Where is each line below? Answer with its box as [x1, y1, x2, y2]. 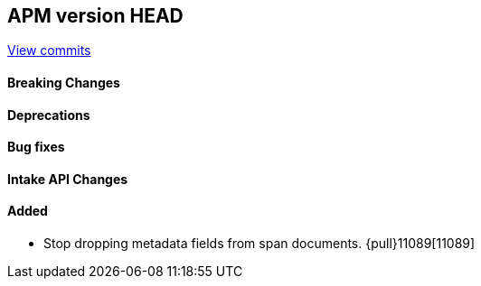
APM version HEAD [7, 5, 184, 27]
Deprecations [7, 106, 90, 123]
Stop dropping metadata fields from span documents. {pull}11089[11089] [43, 235, 476, 252]
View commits [7, 42, 91, 59]
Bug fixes [7, 139, 65, 155]
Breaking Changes [7, 75, 120, 91]
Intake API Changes [7, 171, 128, 187]
